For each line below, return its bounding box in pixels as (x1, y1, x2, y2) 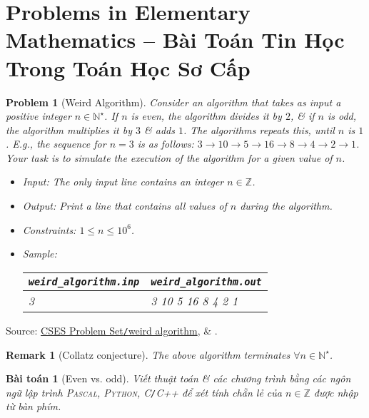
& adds (144, 122, 175, 137)
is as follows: (137, 136, 194, 151)
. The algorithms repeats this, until (183, 122, 335, 137)
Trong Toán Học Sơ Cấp (6, 53, 251, 82)
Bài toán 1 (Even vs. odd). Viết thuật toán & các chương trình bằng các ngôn (6, 371, 351, 386)
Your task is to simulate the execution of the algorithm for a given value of (6, 150, 333, 165)
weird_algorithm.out (151, 275, 262, 287)
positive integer (6, 108, 71, 123)
